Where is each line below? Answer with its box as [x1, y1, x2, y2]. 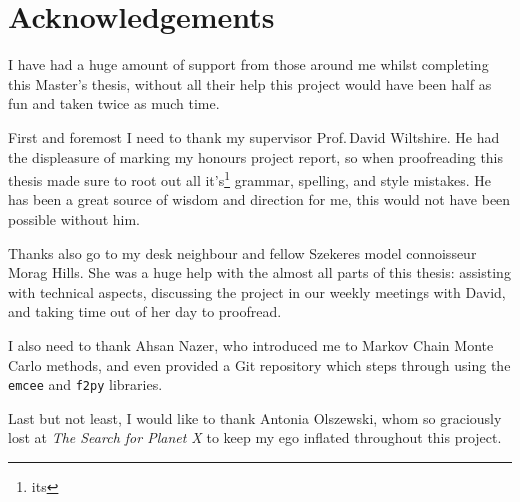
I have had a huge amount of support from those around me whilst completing [8, 54, 489, 75]
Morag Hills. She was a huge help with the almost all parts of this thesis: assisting [8, 262, 511, 283]
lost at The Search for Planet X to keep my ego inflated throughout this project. [8, 427, 502, 448]
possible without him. [8, 208, 141, 229]
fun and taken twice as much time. [8, 93, 220, 114]
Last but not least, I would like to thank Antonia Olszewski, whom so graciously [8, 407, 502, 428]
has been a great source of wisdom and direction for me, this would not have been [8, 189, 511, 210]
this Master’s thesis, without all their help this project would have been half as [8, 73, 492, 94]
